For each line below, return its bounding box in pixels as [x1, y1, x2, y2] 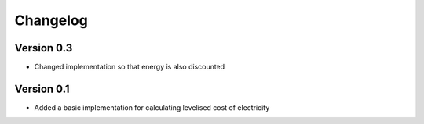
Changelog [14, 12, 88, 29]
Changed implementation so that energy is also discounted [34, 62, 225, 72]
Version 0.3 [14, 41, 73, 55]
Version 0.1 [14, 82, 70, 95]
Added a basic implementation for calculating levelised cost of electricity [34, 102, 270, 112]
